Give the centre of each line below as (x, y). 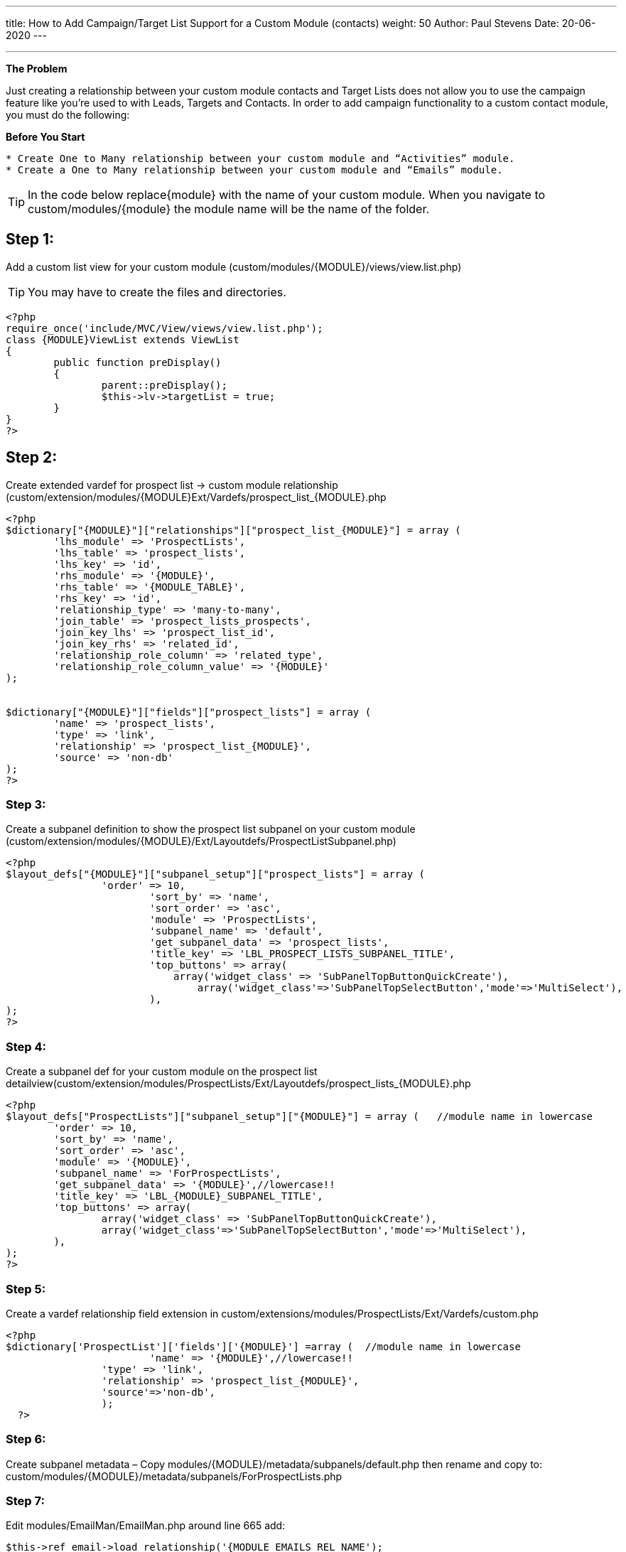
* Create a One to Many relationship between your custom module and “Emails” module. (254, 170)
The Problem (37, 69)
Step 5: (26, 1289)
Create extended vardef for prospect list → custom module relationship (172, 485)
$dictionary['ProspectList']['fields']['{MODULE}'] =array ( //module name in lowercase (263, 1346)
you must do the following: (68, 115)
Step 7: (25, 1501)
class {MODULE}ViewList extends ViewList (123, 339)
